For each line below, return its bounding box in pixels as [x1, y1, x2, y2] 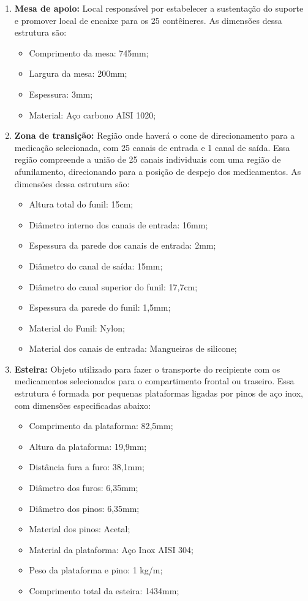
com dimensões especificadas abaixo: [14, 398, 151, 411]
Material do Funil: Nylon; [29, 321, 125, 334]
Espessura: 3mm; [29, 87, 93, 100]
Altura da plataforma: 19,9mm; [29, 440, 147, 452]
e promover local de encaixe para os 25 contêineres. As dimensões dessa [14, 14, 282, 26]
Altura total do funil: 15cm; [29, 198, 133, 211]
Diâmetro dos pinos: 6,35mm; [29, 502, 140, 514]
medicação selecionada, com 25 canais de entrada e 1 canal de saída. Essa [14, 141, 290, 153]
